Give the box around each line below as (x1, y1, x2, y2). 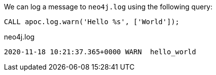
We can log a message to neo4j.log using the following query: (4, 2, 213, 11)
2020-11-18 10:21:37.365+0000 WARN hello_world (4, 48, 196, 56)
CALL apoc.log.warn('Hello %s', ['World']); (4, 18, 180, 26)
